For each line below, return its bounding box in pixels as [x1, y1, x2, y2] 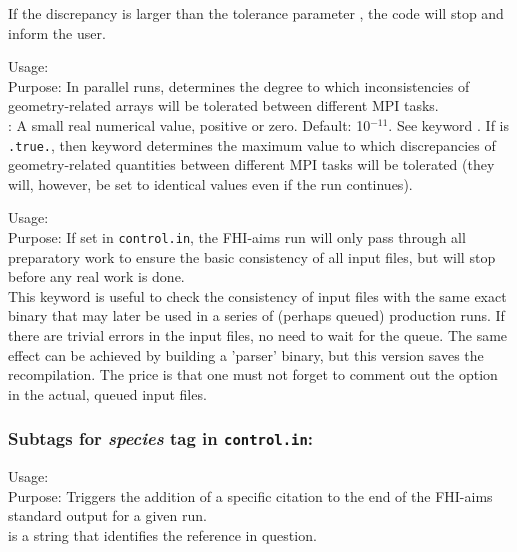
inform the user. [8, 22, 106, 43]
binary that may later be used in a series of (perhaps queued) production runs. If [8, 305, 505, 326]
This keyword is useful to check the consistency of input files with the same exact [8, 285, 507, 306]
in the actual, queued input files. [8, 383, 207, 404]
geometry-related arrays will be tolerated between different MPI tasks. [8, 95, 439, 116]
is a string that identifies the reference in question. [8, 524, 317, 545]
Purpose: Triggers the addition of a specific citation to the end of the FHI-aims [8, 485, 493, 506]
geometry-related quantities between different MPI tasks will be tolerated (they [8, 154, 495, 175]
